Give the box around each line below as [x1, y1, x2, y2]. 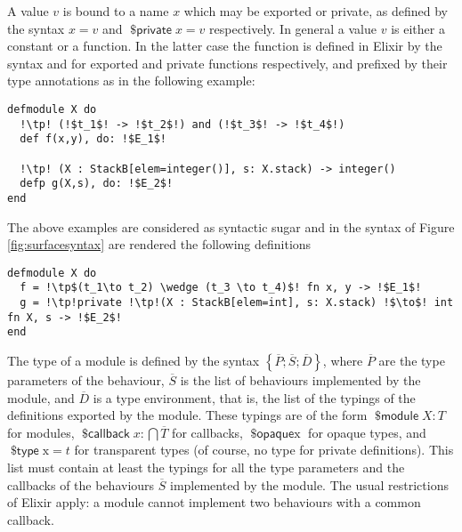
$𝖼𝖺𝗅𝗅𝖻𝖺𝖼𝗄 [82, 427, 130, 440]
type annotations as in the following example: [7, 71, 255, 90]
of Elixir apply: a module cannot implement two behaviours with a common [7, 493, 421, 512]
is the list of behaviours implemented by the [180, 371, 421, 390]
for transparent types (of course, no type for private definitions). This [74, 440, 454, 459]
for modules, [7, 423, 75, 441]
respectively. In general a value [209, 19, 377, 37]
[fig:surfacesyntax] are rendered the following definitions [7, 235, 312, 254]
